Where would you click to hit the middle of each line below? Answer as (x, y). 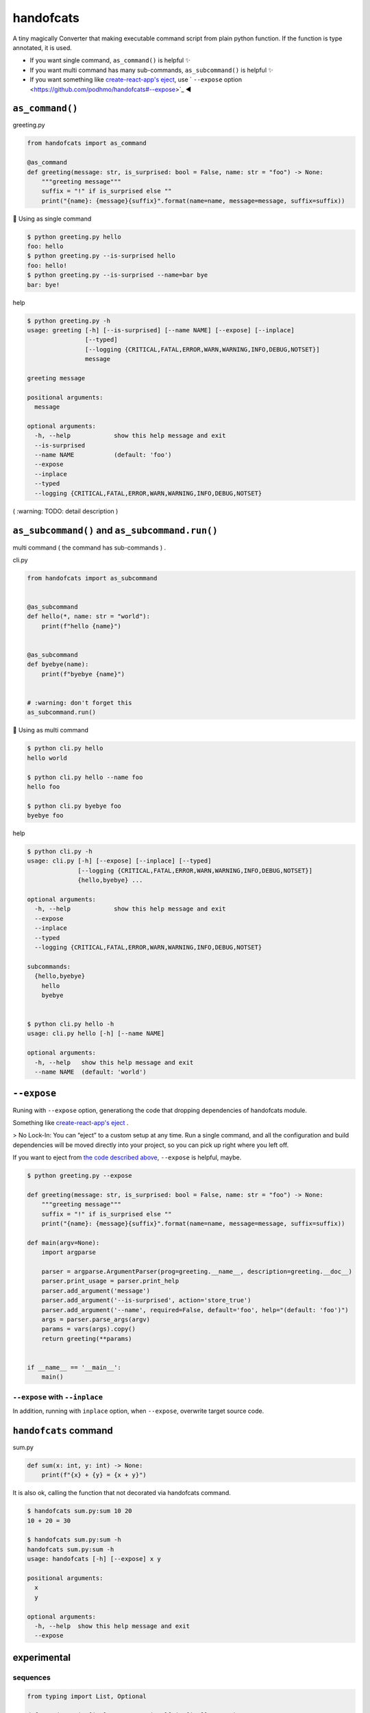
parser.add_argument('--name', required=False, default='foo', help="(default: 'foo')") (195, 1310)
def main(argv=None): (63, 1243)
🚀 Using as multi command (50, 730)
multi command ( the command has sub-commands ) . (89, 547)
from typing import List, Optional (87, 1696)
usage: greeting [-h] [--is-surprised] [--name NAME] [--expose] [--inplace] (161, 330)
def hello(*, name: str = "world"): (89, 616)
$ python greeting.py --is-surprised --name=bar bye (118, 275)
